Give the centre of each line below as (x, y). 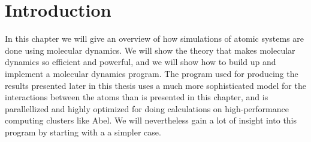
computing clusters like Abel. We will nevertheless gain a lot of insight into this (151, 120)
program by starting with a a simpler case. (83, 132)
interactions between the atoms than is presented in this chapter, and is (137, 97)
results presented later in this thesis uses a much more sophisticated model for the (155, 85)
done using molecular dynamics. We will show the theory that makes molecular (150, 50)
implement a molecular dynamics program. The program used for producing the (152, 73)
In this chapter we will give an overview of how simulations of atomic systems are (155, 38)
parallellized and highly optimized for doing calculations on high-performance (147, 108)
